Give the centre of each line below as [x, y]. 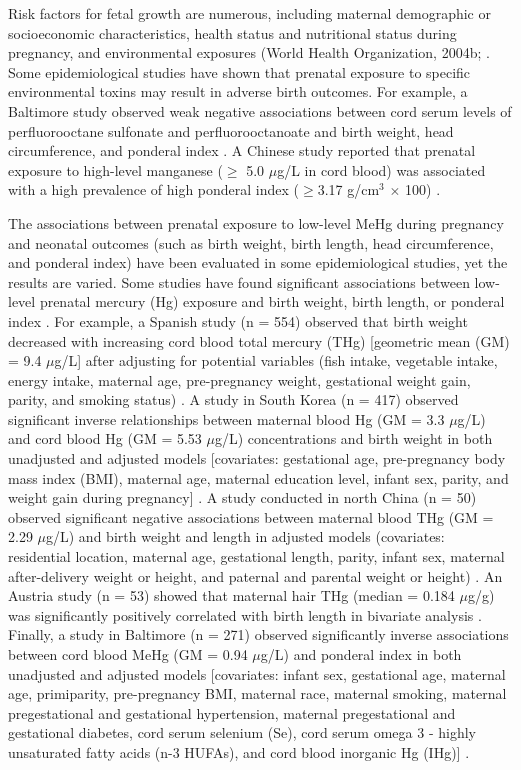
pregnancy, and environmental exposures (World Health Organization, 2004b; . [249, 52]
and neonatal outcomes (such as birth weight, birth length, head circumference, [251, 242]
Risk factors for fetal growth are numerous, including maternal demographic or [249, 13]
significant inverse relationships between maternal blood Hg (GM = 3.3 [226, 418]
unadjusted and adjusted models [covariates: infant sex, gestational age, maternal [257, 673]
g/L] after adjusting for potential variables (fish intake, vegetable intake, [276, 360]
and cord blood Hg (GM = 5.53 [105, 438]
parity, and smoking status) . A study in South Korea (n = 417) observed [233, 399]
